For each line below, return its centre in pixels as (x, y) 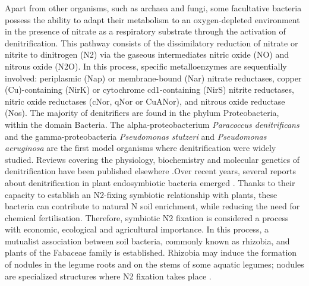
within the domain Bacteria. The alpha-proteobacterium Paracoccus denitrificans (152, 124)
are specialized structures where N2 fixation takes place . (108, 276)
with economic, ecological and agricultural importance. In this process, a (137, 229)
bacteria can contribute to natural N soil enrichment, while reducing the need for (152, 206)
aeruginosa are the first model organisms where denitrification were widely (141, 148)
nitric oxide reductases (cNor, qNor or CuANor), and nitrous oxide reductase (145, 101)
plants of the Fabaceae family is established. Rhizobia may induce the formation (151, 252)
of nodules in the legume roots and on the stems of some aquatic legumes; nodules (154, 264)
